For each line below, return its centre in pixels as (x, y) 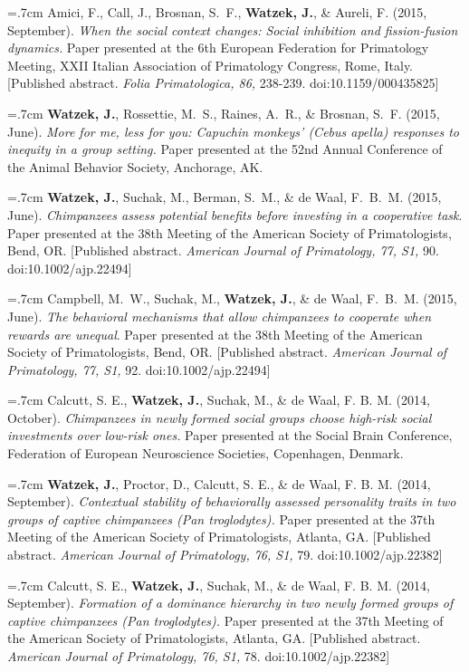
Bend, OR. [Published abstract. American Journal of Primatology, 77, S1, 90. (223, 250)
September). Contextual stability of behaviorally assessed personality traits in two (232, 501)
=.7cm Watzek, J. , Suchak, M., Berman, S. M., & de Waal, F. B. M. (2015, (225, 197)
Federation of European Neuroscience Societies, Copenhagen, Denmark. (206, 453)
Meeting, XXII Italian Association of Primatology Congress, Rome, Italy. (210, 65)
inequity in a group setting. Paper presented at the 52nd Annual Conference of (225, 149)
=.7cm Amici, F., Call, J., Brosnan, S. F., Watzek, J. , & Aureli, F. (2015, (217, 12)
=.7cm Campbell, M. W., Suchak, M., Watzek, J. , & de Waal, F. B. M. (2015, (232, 298)
